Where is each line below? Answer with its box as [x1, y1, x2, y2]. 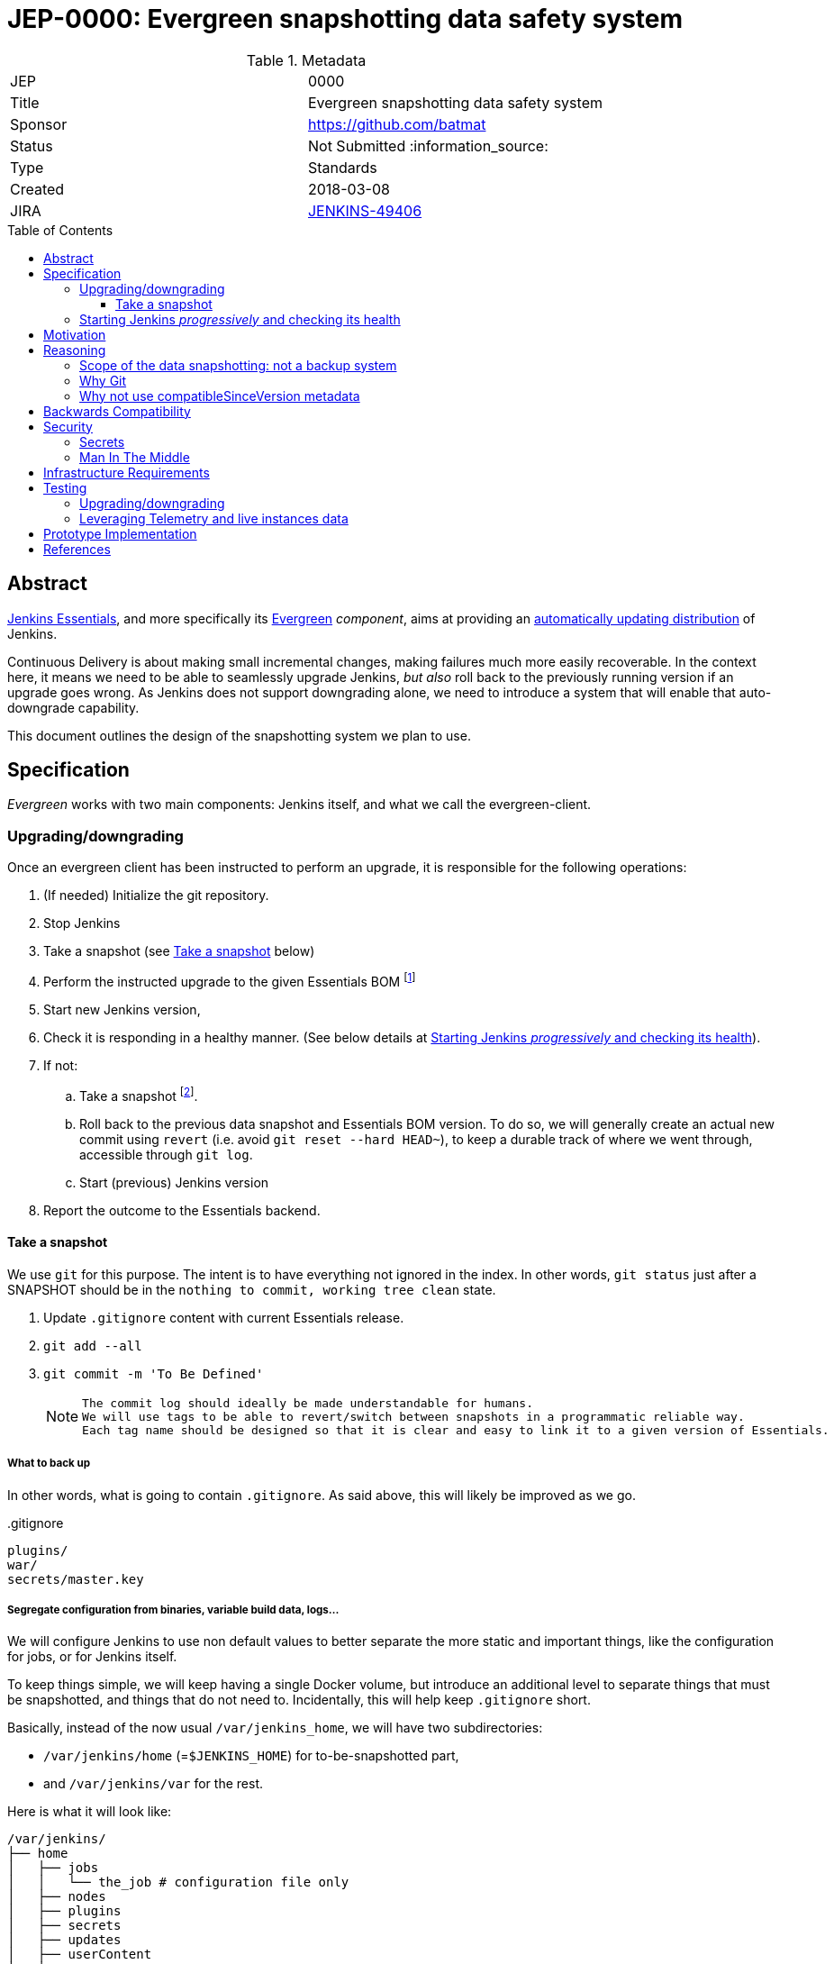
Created [10, 179, 65, 198]
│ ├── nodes [7, 1889, 106, 1905]
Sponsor [10, 114, 68, 133]
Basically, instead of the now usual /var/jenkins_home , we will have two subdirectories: [7, 1720, 543, 1736]
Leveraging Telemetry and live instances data [79, 510, 349, 526]
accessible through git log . [79, 1146, 253, 1162]
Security [43, 418, 93, 434]
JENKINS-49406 [307, 201, 422, 220]
